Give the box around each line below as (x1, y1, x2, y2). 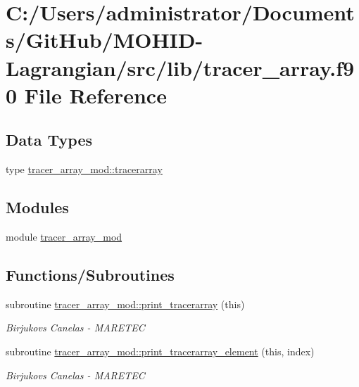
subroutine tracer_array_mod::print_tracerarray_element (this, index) (6, 343, 315, 358)
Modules (6, 196, 69, 218)
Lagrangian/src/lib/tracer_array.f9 (6, 53, 355, 82)
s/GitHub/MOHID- (6, 25, 203, 54)
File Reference (24, 80, 167, 109)
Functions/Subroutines (6, 263, 175, 285)
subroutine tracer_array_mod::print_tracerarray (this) (6, 296, 245, 311)
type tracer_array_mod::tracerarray (6, 162, 163, 177)
